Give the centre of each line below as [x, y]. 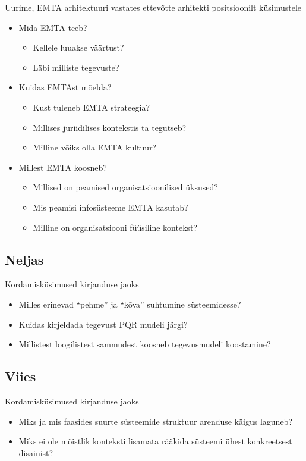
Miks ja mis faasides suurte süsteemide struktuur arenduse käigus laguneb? [156, 421]
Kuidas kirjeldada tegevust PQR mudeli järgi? [103, 324]
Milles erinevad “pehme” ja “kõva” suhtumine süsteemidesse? [130, 304]
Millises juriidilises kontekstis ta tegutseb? [110, 127]
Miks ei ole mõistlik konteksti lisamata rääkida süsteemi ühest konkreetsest [155, 441]
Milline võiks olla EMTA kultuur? [95, 147]
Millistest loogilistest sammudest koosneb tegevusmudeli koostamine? [145, 344]
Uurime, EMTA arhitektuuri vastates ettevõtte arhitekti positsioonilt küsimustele [153, 7]
